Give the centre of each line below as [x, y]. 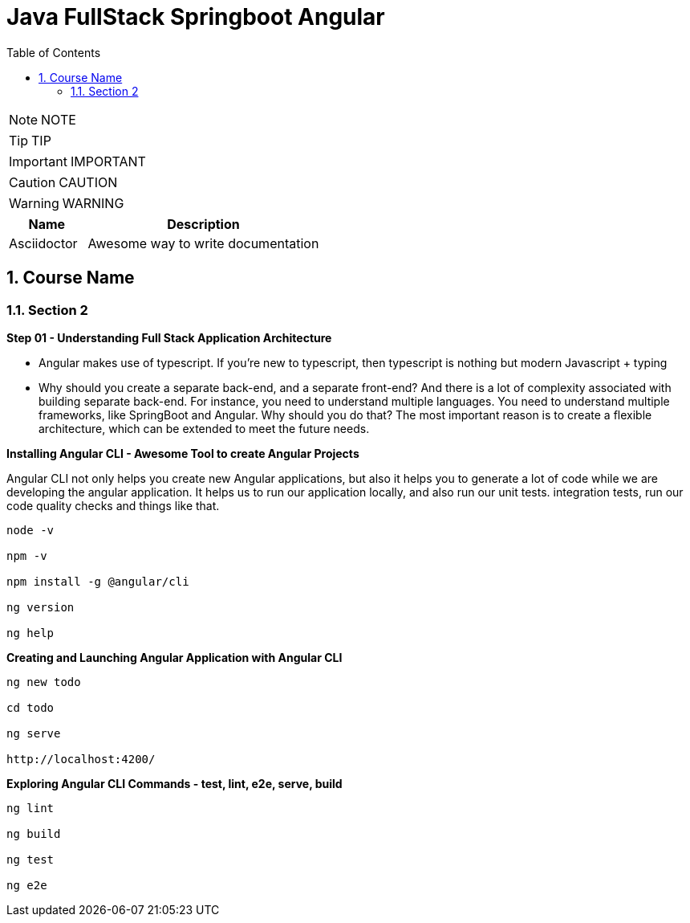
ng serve [34, 733]
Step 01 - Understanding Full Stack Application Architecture [169, 337]
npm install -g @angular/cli [98, 581]
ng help [30, 633]
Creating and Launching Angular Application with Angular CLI [175, 657]
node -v [30, 530]
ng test [30, 859]
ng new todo [44, 682]
